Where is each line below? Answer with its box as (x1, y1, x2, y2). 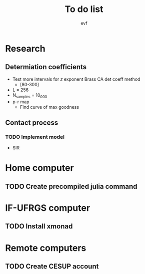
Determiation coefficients (5, 63, 87, 71)
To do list (64, 4, 103, 15)
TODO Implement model (5, 133, 65, 140)
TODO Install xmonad (5, 222, 73, 231)
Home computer (5, 162, 74, 174)
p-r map (12, 99, 29, 105)
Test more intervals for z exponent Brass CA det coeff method (12, 76, 140, 82)
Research (5, 43, 46, 54)
